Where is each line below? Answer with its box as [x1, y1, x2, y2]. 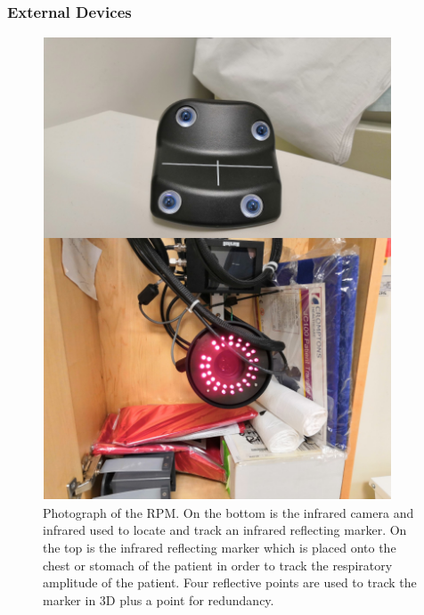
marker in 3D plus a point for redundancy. [43, 590, 274, 609]
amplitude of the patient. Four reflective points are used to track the [43, 573, 417, 592]
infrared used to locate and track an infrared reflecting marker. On [43, 521, 407, 539]
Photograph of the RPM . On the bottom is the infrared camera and [43, 503, 414, 521]
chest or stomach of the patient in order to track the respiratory [43, 555, 393, 574]
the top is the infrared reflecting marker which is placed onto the [43, 538, 396, 556]
